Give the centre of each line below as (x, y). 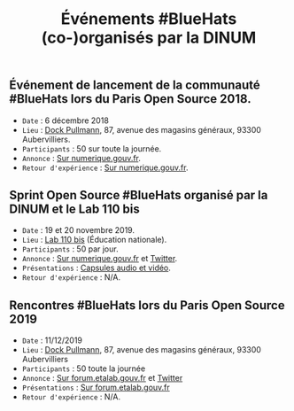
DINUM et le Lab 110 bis (74, 209)
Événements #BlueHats (149, 19)
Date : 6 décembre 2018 (65, 120)
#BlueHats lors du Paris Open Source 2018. (130, 99)
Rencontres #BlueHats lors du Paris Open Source (147, 305)
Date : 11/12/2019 (52, 340)
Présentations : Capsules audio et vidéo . (96, 268)
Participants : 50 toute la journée (84, 368)
